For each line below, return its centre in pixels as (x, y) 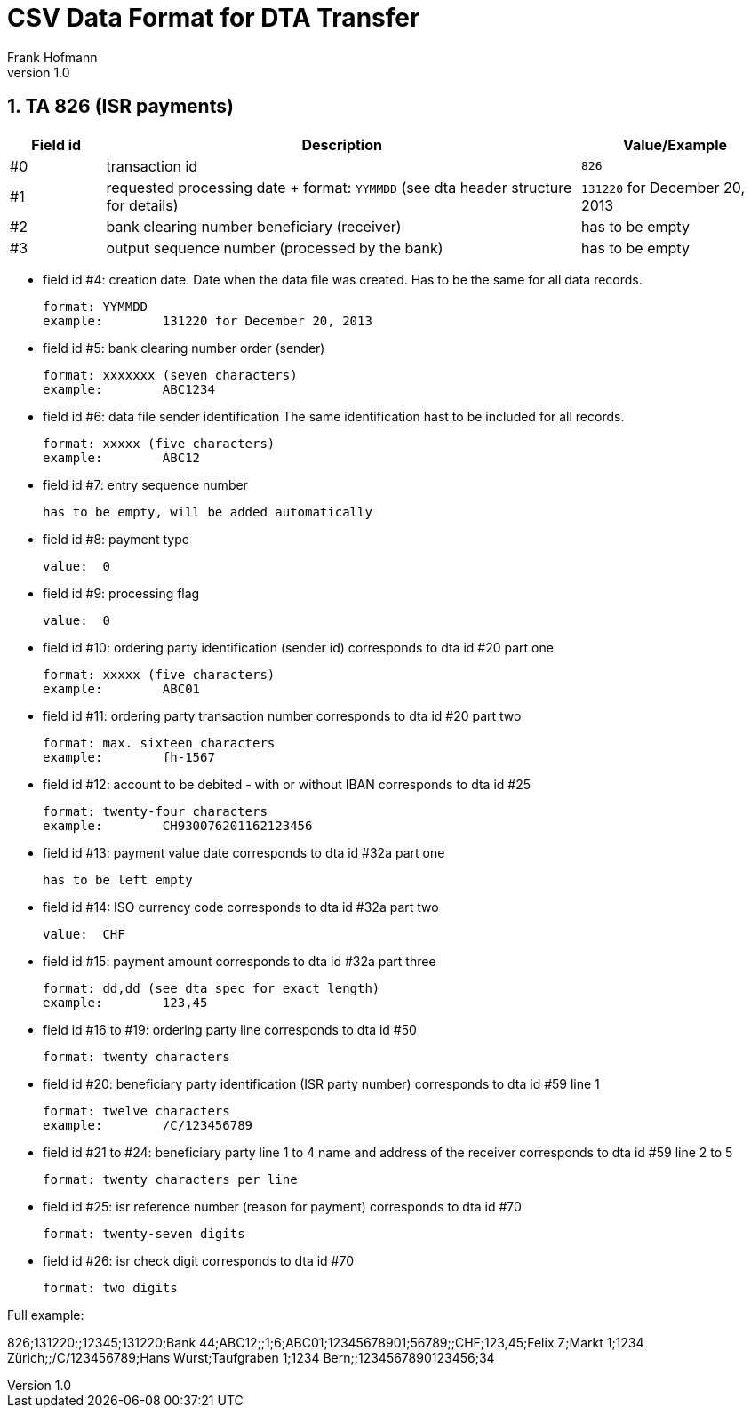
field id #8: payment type (116, 539)
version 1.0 (39, 72)
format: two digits (110, 1287)
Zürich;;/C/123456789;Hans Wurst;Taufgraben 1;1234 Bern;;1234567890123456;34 (251, 1357)
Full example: (46, 1315)
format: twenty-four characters (155, 811)
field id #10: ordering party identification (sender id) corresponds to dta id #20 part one (298, 647)
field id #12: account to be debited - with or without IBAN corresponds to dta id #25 (287, 784)
